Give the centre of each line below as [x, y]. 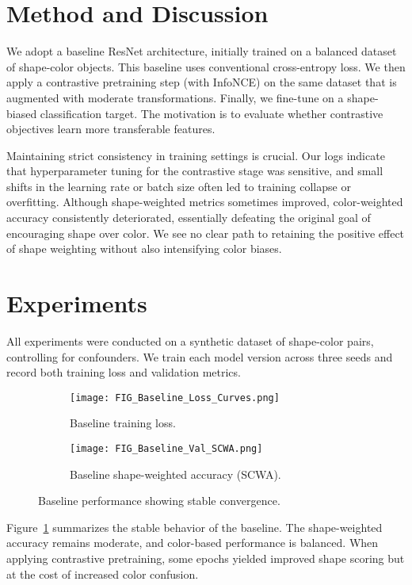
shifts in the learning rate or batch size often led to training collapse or [179, 186]
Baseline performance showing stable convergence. [159, 501]
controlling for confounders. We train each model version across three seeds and [200, 356]
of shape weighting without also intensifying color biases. [144, 249]
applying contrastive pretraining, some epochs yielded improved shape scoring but [206, 558]
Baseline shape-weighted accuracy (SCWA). [175, 474]
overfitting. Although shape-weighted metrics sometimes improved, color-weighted [205, 202]
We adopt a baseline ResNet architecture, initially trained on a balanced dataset [202, 51]
